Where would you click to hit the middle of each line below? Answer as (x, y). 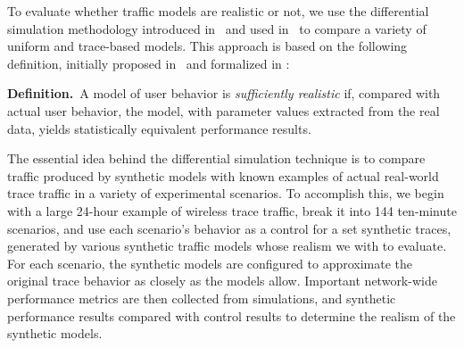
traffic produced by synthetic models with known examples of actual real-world (223, 175)
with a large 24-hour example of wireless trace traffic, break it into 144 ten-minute (232, 210)
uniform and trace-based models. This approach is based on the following (207, 46)
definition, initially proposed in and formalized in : (149, 63)
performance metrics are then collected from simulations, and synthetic (202, 298)
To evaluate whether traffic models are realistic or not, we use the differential (218, 11)
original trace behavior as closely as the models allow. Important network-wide (222, 281)
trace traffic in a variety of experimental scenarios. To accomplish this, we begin (226, 193)
